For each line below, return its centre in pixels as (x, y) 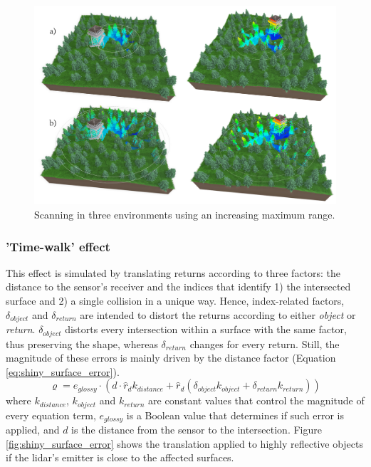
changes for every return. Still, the (265, 343)
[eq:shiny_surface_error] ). (63, 371)
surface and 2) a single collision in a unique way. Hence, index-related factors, (175, 301)
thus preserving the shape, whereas (82, 343)
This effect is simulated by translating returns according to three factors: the (173, 272)
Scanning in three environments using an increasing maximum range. (185, 215)
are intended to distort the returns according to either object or (218, 314)
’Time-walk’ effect (58, 246)
